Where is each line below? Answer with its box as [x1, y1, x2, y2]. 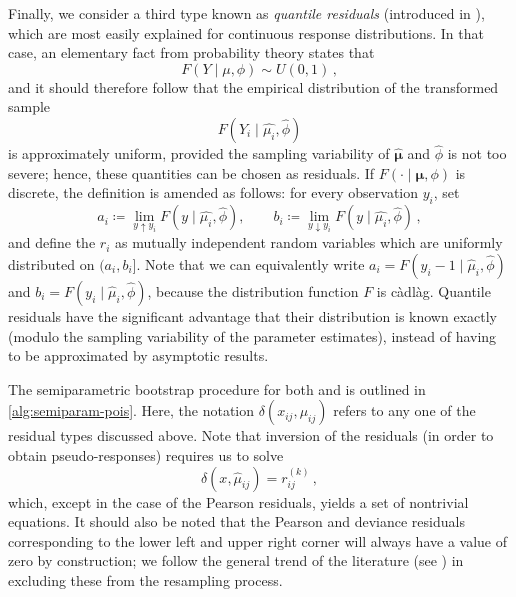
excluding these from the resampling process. [8, 569, 283, 590]
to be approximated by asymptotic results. [8, 345, 269, 366]
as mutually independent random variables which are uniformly [114, 232, 503, 253]
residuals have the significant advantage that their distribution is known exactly [8, 305, 497, 326]
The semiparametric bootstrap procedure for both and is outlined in [8, 378, 426, 399]
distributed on [8, 253, 95, 274]
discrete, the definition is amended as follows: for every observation [8, 182, 419, 203]
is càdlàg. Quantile [376, 280, 491, 301]
